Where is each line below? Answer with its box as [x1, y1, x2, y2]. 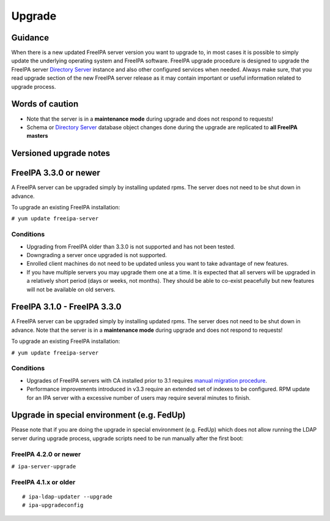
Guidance [11, 32, 49, 43]
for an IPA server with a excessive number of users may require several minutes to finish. [26, 394, 251, 401]
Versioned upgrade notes [11, 148, 111, 159]
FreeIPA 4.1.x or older [11, 478, 76, 486]
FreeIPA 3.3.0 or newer [11, 168, 101, 178]
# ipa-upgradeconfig [22, 502, 84, 509]
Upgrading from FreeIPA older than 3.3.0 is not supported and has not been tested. [26, 242, 235, 250]
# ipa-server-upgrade [11, 463, 76, 470]
